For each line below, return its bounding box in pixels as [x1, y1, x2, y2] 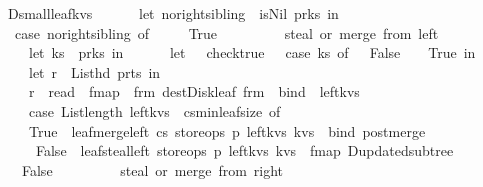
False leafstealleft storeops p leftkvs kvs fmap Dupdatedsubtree [35, 140, 454, 161]
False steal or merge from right [21, 159, 284, 180]
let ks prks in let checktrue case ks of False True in [28, 42, 476, 63]
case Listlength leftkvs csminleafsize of [28, 100, 281, 121]
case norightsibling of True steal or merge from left [14, 22, 439, 43]
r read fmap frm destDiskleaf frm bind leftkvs [28, 81, 360, 102]
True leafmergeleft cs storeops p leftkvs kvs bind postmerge [28, 120, 426, 141]
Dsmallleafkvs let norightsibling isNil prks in [7, 3, 339, 23]
